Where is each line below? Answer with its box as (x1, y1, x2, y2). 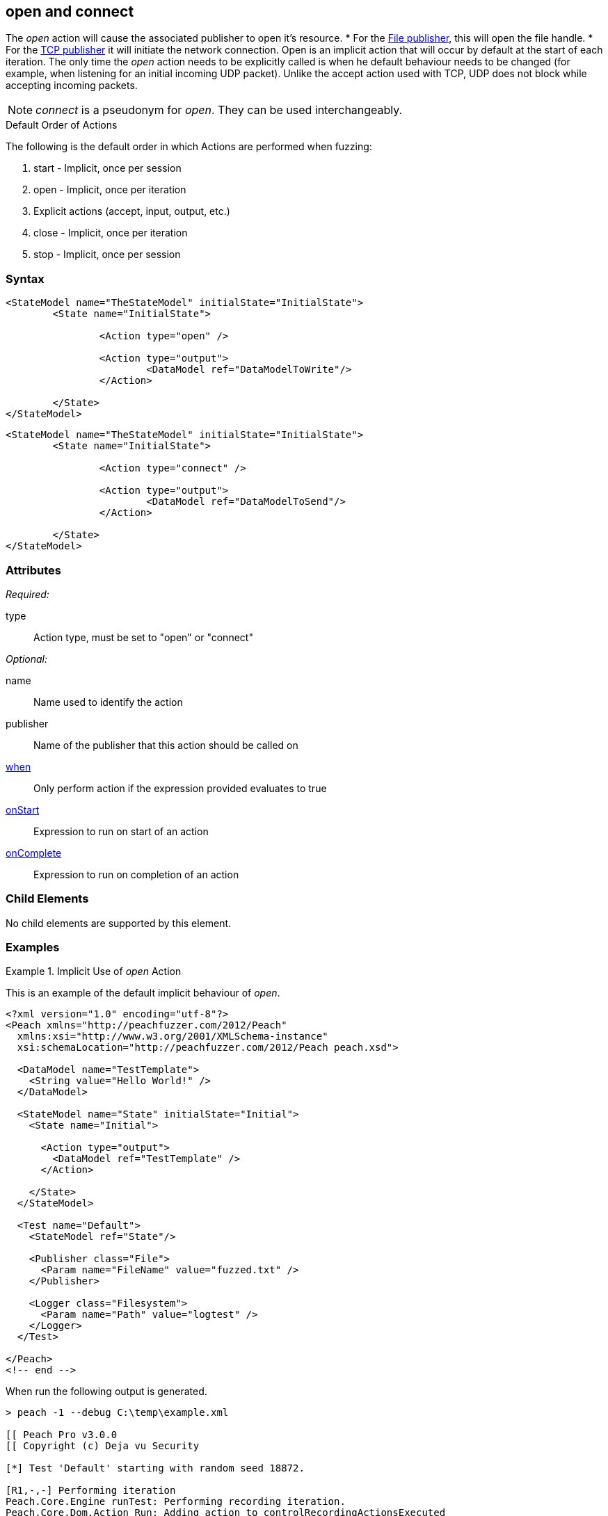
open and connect (6, 3, 134, 20)
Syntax (6, 271, 45, 286)
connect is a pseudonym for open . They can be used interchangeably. (35, 103, 403, 118)
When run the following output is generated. (6, 1385, 207, 1398)
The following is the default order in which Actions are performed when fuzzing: (6, 140, 372, 153)
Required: (6, 588, 49, 600)
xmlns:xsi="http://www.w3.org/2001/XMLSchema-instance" (17, 1031, 328, 1042)
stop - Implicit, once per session (33, 248, 181, 261)
